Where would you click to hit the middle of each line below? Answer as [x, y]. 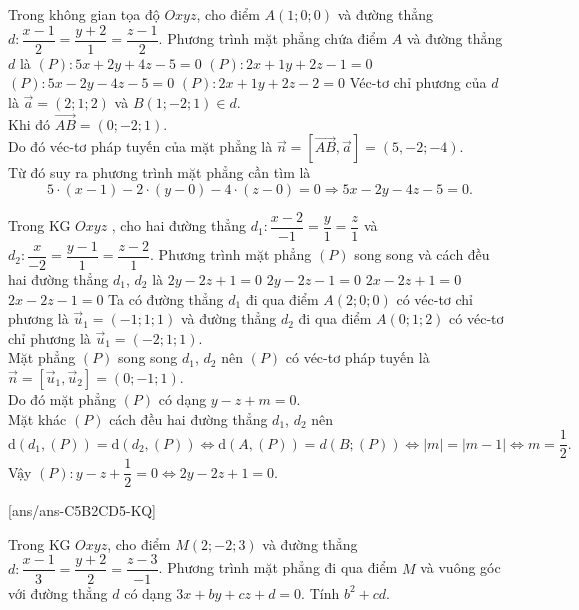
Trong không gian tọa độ [84, 14]
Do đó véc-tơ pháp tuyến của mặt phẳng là [140, 146]
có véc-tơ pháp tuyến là [357, 357]
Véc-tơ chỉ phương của [418, 82]
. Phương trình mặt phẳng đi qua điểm [278, 567]
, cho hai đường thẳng [178, 225]
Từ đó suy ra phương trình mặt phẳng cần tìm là [159, 172]
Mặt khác [37, 418]
